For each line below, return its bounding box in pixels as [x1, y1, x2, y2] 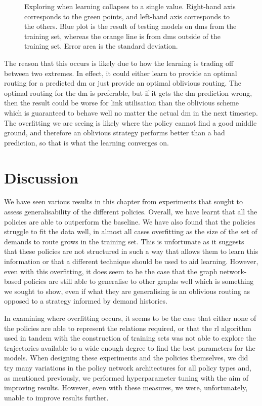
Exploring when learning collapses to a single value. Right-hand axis [24, 1, 236, 11]
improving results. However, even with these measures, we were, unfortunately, [4, 382, 248, 393]
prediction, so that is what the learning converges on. [4, 137, 169, 147]
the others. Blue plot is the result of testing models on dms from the [24, 21, 237, 31]
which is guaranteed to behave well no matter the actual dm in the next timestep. [4, 107, 258, 118]
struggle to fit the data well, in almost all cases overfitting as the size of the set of [4, 226, 257, 237]
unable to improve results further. [4, 392, 109, 402]
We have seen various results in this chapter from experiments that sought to [4, 196, 243, 207]
